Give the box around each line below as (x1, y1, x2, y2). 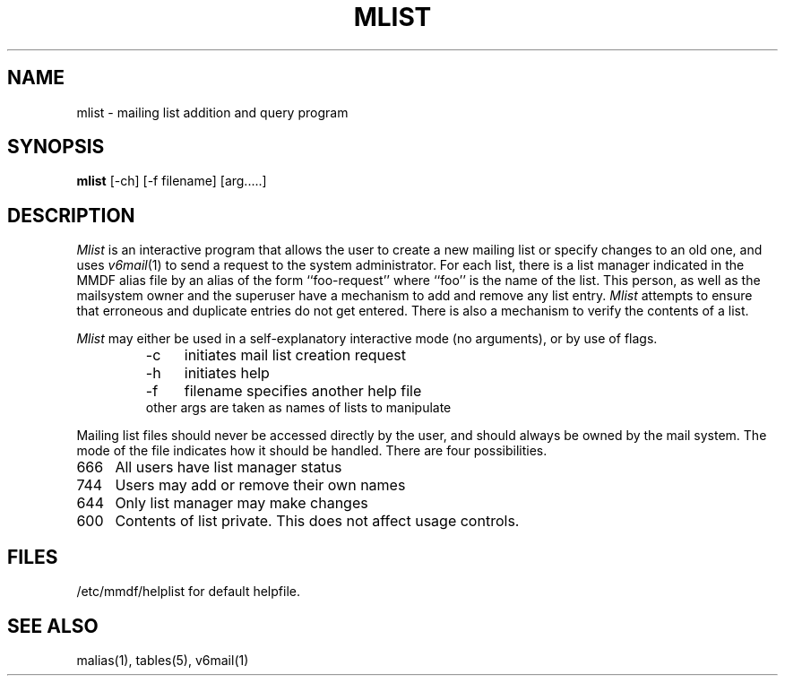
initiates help (184, 364, 270, 383)
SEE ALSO (7, 614, 99, 637)
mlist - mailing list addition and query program (76, 104, 349, 120)
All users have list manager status (115, 458, 342, 477)
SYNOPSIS (7, 135, 105, 159)
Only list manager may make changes (115, 494, 368, 513)
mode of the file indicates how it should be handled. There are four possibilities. (76, 443, 548, 459)
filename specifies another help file (184, 382, 422, 401)
